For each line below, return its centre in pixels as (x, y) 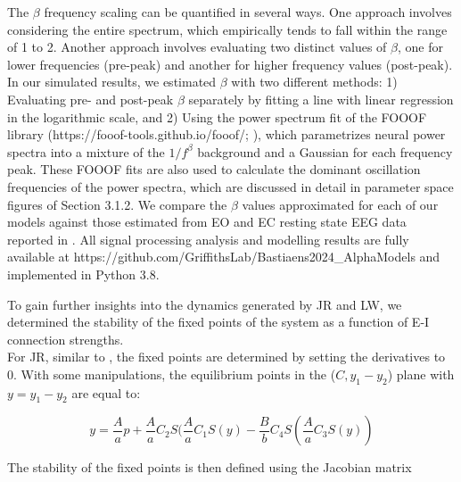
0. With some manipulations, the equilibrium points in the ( (172, 374)
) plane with (421, 374)
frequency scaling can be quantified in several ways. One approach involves (248, 12)
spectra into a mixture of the (86, 151)
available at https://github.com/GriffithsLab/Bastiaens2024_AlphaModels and (224, 257)
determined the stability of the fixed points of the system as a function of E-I (218, 322)
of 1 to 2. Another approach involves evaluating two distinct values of (197, 47)
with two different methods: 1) (314, 82)
